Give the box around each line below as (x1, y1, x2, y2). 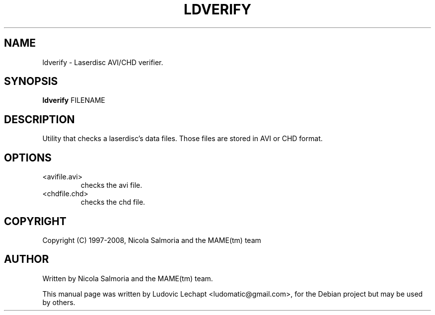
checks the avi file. (80, 181, 143, 190)
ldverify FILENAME (42, 96, 105, 105)
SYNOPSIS (4, 75, 58, 88)
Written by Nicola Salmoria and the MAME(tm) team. (42, 274, 213, 283)
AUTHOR (4, 253, 49, 266)
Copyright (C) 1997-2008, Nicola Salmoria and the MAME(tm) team (42, 236, 261, 244)
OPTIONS (4, 151, 52, 164)
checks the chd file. (80, 198, 145, 207)
